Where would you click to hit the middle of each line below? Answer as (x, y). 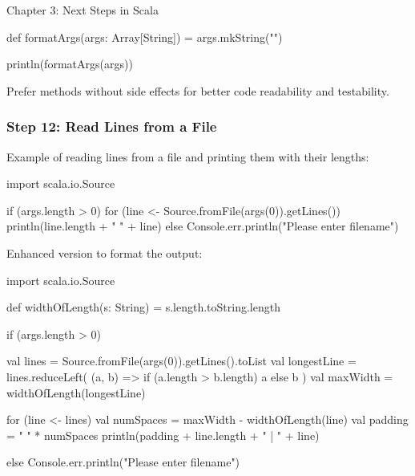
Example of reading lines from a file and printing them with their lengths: (188, 156)
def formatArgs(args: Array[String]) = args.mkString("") (145, 37)
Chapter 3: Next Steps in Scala (83, 10)
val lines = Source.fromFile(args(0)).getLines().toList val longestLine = (181, 361)
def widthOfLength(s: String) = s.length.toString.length (143, 307)
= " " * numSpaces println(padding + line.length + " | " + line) (163, 435)
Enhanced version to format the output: (105, 252)
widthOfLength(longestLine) (76, 392)
